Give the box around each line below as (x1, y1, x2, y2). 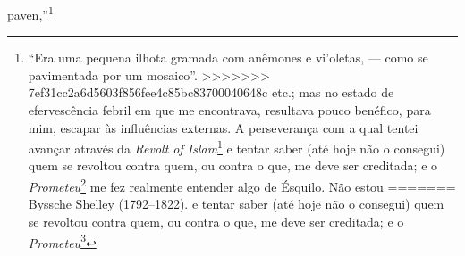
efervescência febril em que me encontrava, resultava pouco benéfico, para (28, 101, 431, 120)
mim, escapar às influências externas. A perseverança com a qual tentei (28, 118, 418, 136)
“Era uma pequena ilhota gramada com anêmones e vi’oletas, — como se (28, 48, 428, 67)
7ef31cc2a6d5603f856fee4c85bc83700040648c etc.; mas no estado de (28, 83, 394, 102)
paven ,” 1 (7, 3, 54, 23)
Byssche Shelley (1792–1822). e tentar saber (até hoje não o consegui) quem (28, 194, 444, 213)
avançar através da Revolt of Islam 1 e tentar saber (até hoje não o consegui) (28, 136, 445, 157)
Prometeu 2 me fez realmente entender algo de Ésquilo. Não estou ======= (28, 175, 456, 195)
